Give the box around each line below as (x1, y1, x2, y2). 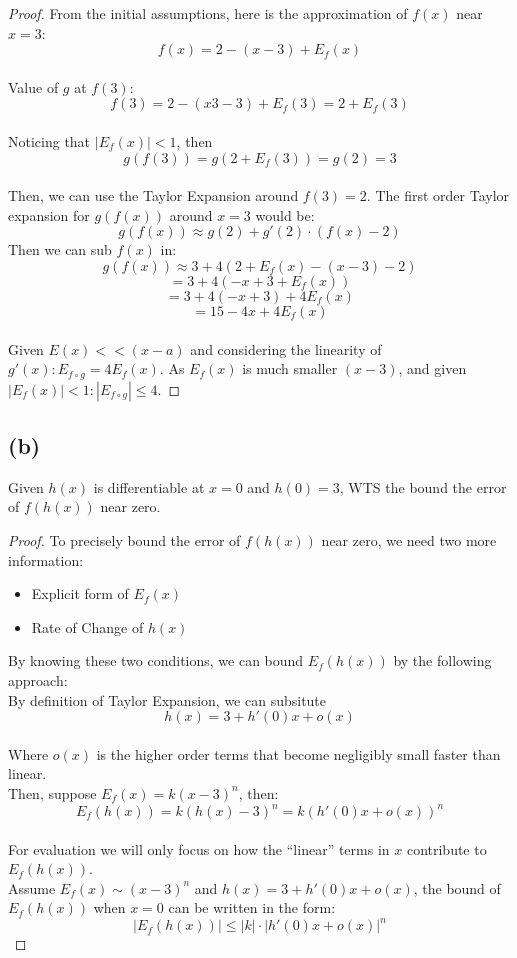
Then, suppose (8, 782, 97, 803)
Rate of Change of (31, 616, 144, 637)
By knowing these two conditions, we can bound (8, 650, 304, 671)
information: (8, 549, 84, 570)
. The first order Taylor (366, 185, 510, 206)
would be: (255, 204, 315, 225)
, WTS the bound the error (339, 476, 507, 497)
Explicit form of (31, 583, 129, 604)
